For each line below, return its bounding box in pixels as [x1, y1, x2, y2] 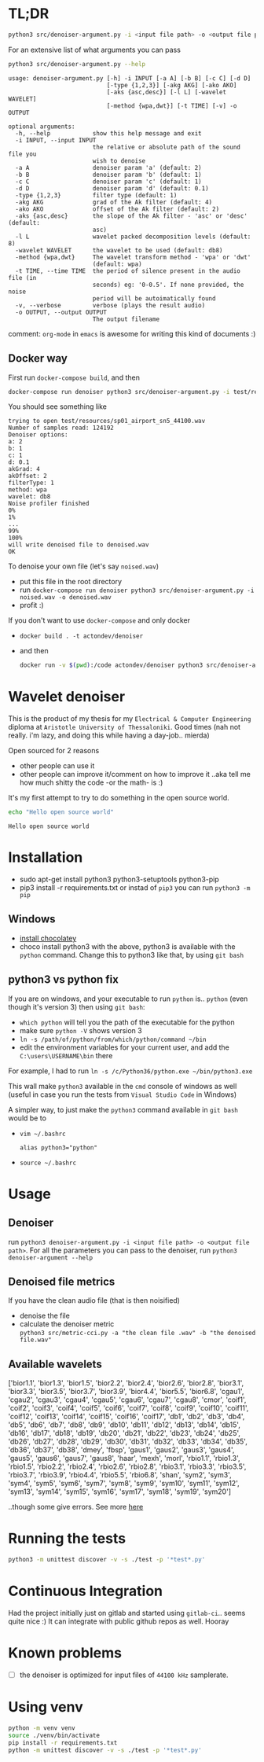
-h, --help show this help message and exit [15, 129, 202, 138]
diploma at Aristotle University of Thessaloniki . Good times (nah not [8, 723, 241, 732]
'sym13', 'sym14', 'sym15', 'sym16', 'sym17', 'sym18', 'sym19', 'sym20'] [8, 1487, 232, 1496]
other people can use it [19, 761, 95, 771]
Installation [8, 848, 83, 866]
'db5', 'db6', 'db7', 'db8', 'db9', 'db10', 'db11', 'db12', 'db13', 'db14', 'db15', [8, 1420, 241, 1429]
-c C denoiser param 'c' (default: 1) [15, 178, 202, 186]
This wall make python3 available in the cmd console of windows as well [8, 1081, 237, 1091]
